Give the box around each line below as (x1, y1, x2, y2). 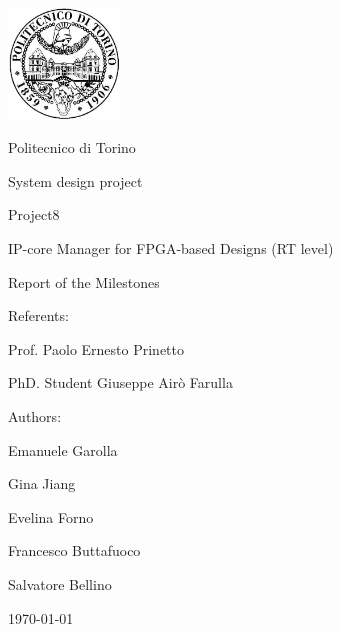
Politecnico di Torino (8, 137, 136, 158)
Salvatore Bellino (8, 573, 112, 594)
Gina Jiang (8, 473, 76, 494)
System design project (8, 170, 143, 191)
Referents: (8, 305, 69, 326)
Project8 (8, 204, 60, 225)
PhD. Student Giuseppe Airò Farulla (8, 372, 233, 393)
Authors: (8, 406, 62, 426)
